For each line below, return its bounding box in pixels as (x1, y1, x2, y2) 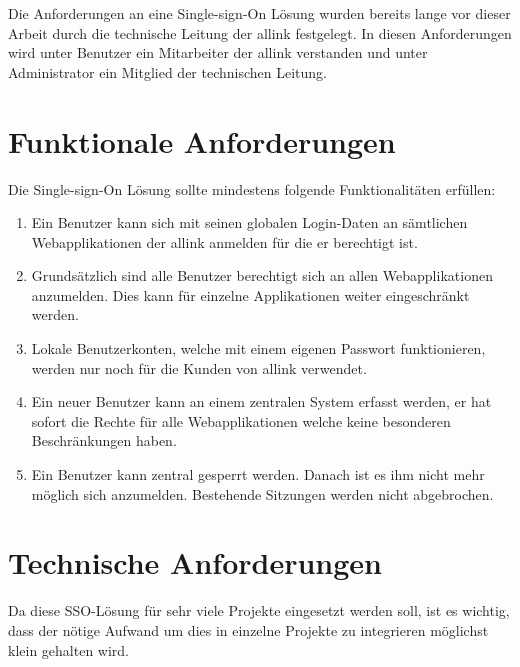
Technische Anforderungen (8, 542, 382, 583)
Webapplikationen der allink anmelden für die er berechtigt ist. (31, 231, 418, 252)
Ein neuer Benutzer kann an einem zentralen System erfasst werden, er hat (31, 391, 492, 412)
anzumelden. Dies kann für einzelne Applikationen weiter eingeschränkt (31, 284, 470, 305)
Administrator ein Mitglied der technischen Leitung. (8, 61, 327, 82)
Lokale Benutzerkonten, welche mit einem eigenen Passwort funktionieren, (31, 338, 486, 359)
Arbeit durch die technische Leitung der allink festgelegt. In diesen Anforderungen (8, 22, 512, 43)
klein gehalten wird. (8, 639, 130, 660)
